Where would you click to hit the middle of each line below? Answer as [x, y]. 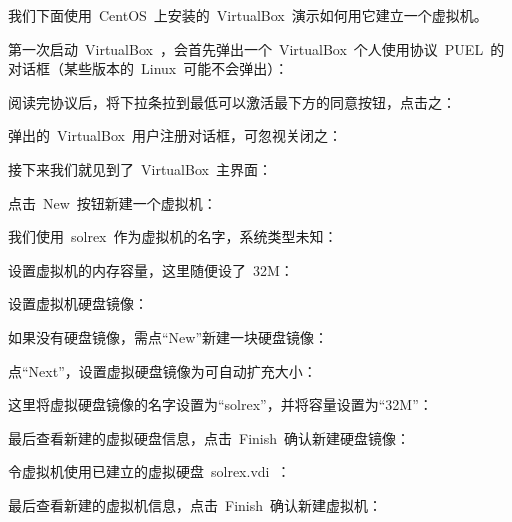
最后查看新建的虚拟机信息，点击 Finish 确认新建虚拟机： [195, 504]
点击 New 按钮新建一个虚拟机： [112, 202]
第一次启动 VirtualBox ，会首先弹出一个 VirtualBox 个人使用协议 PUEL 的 [256, 48]
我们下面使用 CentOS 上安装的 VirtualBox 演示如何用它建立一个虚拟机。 [248, 15]
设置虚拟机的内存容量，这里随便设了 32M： [151, 269]
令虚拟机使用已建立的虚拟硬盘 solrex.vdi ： [149, 471]
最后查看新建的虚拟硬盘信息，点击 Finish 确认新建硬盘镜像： [209, 437]
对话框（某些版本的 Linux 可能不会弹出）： [148, 68]
